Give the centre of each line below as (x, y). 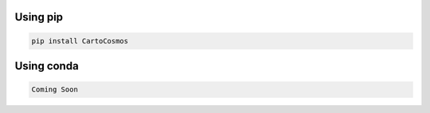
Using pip (39, 17)
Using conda (47, 66)
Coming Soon (55, 90)
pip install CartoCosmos (80, 41)
